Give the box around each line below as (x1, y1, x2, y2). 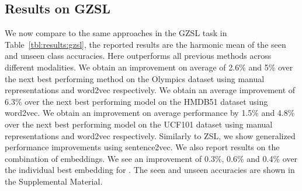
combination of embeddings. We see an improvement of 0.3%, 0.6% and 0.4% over (5, 152, 298, 164)
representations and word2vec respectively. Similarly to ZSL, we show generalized (5, 129, 296, 142)
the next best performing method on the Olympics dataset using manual (5, 72, 265, 84)
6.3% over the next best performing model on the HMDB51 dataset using (5, 95, 268, 107)
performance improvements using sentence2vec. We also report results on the (5, 141, 280, 153)
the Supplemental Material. (5, 175, 103, 187)
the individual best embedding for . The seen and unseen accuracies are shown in (5, 164, 295, 176)
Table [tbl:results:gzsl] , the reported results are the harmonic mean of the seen (5, 38, 286, 50)
